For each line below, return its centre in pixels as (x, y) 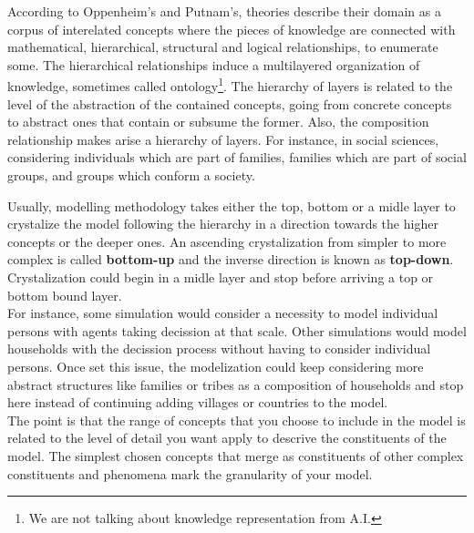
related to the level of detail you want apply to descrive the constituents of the (227, 438)
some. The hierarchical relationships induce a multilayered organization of (214, 64)
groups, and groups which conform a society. (131, 175)
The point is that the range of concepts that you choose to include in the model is (237, 420)
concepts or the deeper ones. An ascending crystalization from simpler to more (227, 241)
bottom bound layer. (65, 295)
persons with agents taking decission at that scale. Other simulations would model (237, 330)
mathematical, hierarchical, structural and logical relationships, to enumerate (223, 47)
